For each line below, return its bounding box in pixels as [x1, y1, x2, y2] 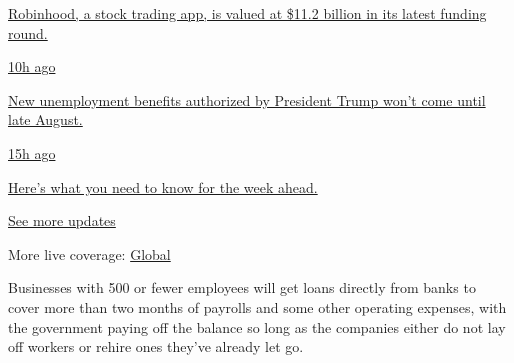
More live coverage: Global [8, 243, 171, 264]
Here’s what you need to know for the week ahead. [8, 176, 318, 197]
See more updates [8, 210, 116, 231]
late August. [8, 109, 83, 130]
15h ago [8, 142, 56, 163]
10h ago [8, 56, 56, 77]
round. [8, 22, 48, 43]
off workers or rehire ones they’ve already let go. [8, 336, 304, 357]
